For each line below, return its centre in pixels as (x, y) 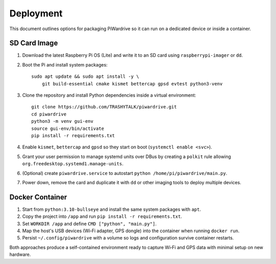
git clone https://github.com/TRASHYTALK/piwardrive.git (104, 107)
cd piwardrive (49, 114)
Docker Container (38, 197)
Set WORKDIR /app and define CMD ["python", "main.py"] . (89, 224)
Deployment (36, 13)
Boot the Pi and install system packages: (65, 64)
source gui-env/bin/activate (68, 128)
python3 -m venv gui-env (62, 121)
